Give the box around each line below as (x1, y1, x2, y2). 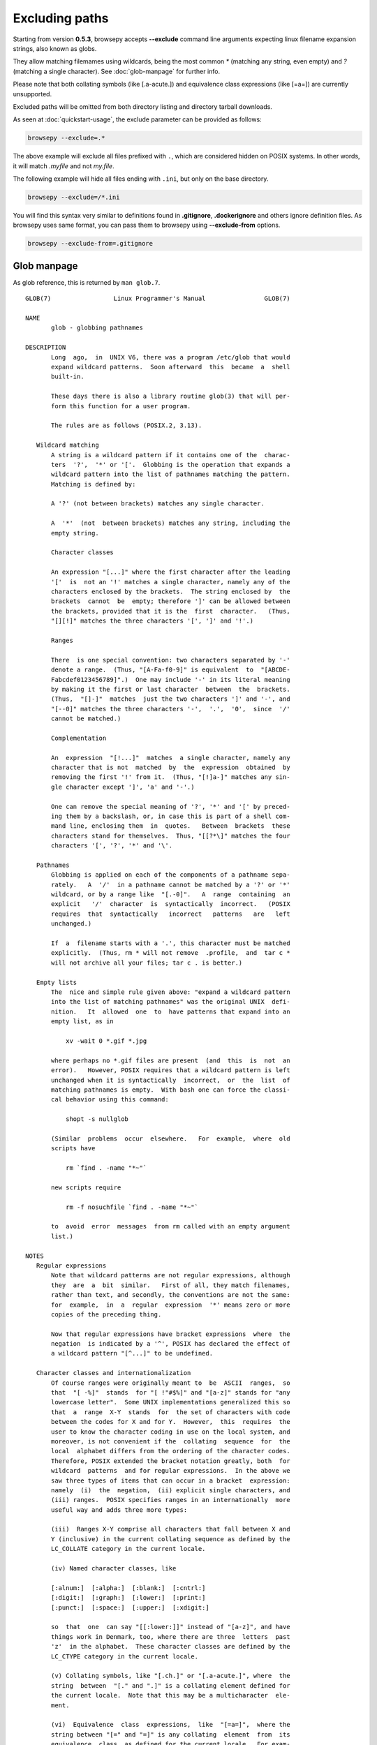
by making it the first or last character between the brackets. (51, 685, 290, 693)
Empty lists (36, 978, 77, 986)
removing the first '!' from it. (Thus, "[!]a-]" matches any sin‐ (51, 773, 290, 781)
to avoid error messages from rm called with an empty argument (51, 1222, 290, 1231)
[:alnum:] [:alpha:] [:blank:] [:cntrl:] (51, 1584, 206, 1591)
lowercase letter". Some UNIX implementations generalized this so (51, 1398, 290, 1406)
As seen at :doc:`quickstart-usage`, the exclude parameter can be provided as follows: (13, 115, 262, 124)
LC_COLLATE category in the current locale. (51, 1545, 206, 1553)
